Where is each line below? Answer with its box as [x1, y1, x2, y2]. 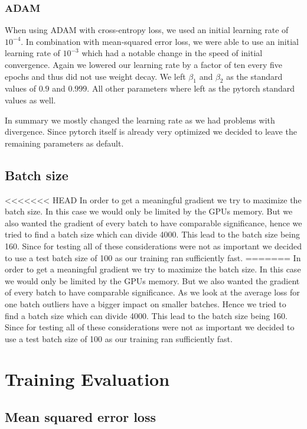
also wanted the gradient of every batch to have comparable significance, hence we [5, 216, 302, 229]
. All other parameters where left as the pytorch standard [87, 82, 295, 95]
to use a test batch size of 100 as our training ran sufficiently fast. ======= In [5, 251, 301, 264]
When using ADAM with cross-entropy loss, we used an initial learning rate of [5, 24, 289, 36]
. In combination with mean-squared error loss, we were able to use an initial [21, 35, 299, 47]
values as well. [5, 93, 56, 106]
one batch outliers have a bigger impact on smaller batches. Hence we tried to [5, 297, 286, 310]
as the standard [226, 70, 283, 82]
